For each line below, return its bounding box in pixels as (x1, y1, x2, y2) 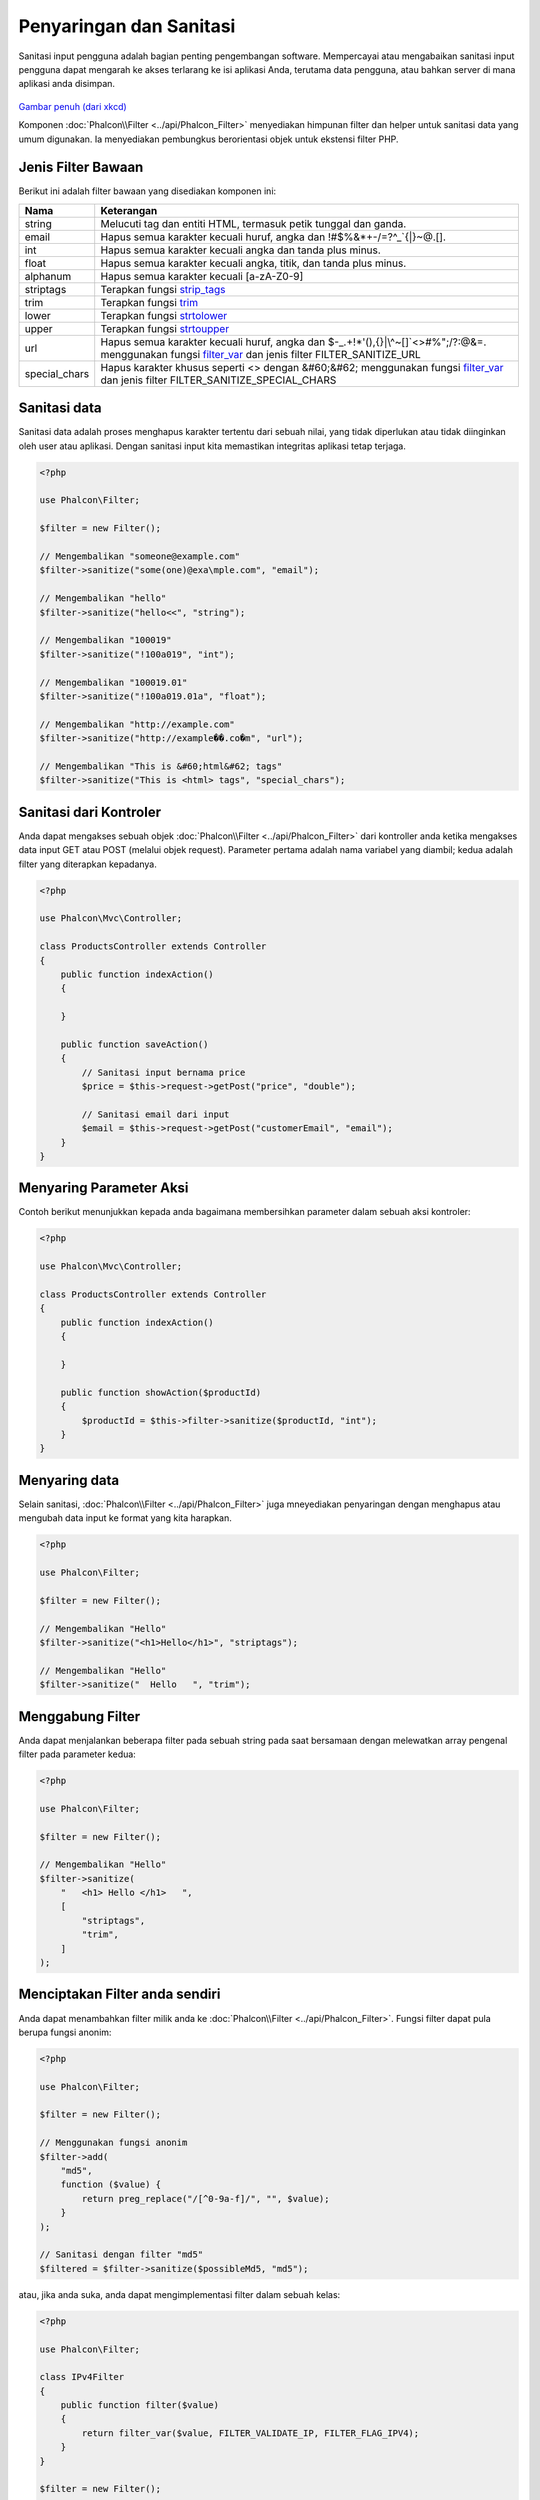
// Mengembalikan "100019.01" (39, 676, 188, 688)
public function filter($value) (60, 2400, 220, 2411)
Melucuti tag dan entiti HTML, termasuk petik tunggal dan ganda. (100, 216, 407, 230)
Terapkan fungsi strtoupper (100, 321, 230, 335)
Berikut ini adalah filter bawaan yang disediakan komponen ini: (18, 185, 277, 197)
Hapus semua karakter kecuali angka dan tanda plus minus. (100, 243, 382, 257)
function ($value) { (60, 2179, 162, 2190)
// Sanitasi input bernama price (81, 1066, 246, 1078)
